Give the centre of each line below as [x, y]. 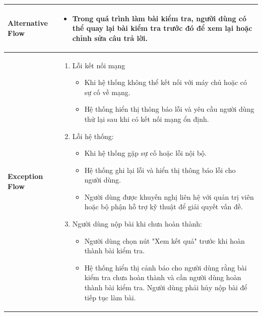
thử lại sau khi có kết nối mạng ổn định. [147, 119]
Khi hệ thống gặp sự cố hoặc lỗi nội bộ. [145, 153]
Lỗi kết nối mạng [99, 65]
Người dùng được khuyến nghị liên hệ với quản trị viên [169, 196]
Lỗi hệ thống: [93, 136]
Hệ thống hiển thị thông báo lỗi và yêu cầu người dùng [169, 109]
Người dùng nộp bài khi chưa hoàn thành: [137, 224]
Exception [25, 176]
